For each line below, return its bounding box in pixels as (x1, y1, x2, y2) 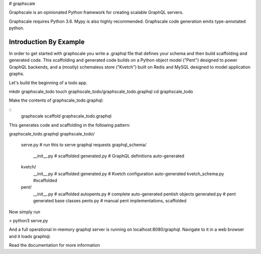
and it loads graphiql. (9, 233, 51, 239)
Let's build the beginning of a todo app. (9, 80, 87, 86)
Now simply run (9, 209, 41, 215)
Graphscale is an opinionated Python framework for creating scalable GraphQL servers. (9, 10, 184, 15)
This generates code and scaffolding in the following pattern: (9, 122, 130, 128)
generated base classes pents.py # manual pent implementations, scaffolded (33, 198, 187, 204)
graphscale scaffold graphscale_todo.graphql (21, 113, 112, 119)
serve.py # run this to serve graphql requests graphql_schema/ (21, 142, 147, 148)
